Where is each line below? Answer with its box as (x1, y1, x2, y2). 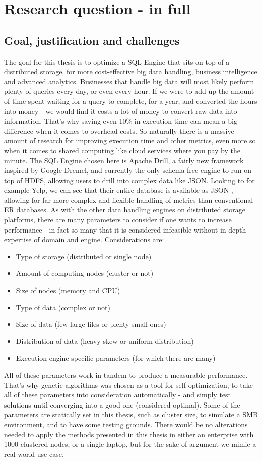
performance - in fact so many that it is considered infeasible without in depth (4, 224, 246, 235)
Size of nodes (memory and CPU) (16, 285, 120, 296)
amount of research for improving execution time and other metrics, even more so (4, 135, 256, 146)
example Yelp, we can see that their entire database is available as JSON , (4, 185, 233, 195)
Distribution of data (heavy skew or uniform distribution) (16, 335, 194, 346)
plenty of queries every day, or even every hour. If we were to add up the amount (4, 86, 254, 96)
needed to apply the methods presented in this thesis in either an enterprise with (4, 429, 254, 439)
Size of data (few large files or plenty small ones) (16, 319, 166, 329)
